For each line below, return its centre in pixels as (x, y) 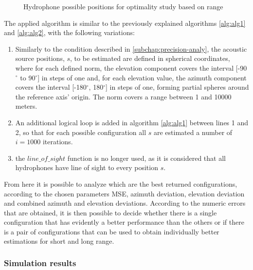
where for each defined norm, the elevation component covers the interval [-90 (131, 67)
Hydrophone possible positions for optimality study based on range (123, 6)
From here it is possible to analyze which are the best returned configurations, (121, 183)
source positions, (40, 58)
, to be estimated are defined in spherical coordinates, (150, 58)
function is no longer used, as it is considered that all (146, 158)
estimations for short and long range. (59, 241)
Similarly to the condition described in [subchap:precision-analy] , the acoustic (131, 48)
